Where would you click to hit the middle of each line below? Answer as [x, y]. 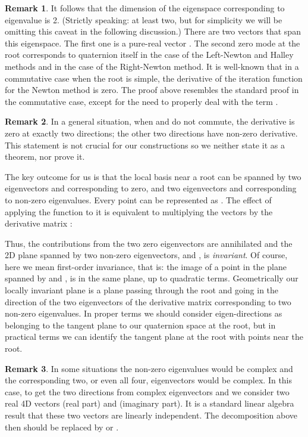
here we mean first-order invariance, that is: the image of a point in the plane [146, 266]
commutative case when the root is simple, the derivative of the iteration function [154, 78]
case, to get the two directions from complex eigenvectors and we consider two [147, 391]
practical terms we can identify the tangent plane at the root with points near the [154, 337]
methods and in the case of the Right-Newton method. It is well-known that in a [152, 66]
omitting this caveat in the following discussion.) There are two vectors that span [153, 31]
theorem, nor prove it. [45, 156]
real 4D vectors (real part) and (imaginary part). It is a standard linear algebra [150, 403]
